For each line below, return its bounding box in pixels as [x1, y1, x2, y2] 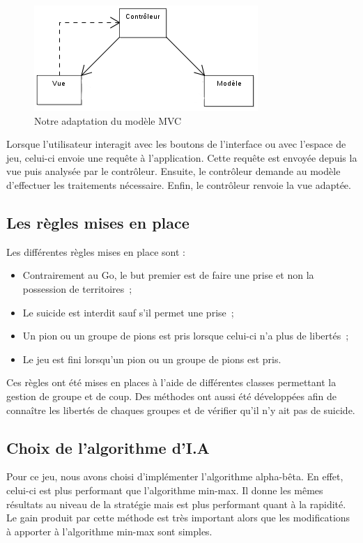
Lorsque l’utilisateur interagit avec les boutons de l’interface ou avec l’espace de [6, 137, 346, 151]
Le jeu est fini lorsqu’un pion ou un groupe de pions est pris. [22, 351, 281, 366]
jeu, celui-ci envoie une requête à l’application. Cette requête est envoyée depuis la [6, 150, 357, 165]
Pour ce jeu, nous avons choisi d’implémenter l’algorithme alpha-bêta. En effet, [6, 469, 343, 484]
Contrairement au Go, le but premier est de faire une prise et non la [22, 268, 314, 282]
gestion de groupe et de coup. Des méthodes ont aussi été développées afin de [6, 388, 337, 403]
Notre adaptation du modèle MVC [34, 113, 182, 128]
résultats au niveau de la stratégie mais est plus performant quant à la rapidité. [6, 496, 346, 511]
